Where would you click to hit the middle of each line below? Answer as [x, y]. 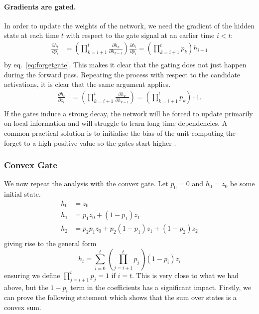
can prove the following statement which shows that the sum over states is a [120, 297]
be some [242, 183]
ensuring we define [32, 275]
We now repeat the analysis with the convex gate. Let [86, 183]
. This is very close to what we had [185, 275]
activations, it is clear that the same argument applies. [87, 84]
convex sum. [23, 307]
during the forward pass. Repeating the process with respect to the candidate [122, 74]
